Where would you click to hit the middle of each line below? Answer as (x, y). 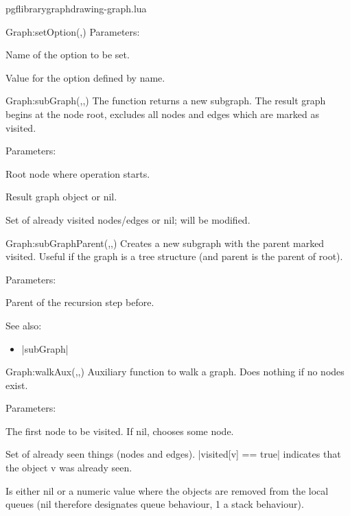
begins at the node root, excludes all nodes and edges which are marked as (163, 114)
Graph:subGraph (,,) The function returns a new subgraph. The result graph (166, 101)
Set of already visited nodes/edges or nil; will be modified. (128, 219)
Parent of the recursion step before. (80, 302)
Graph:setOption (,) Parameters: (73, 31)
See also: (24, 325)
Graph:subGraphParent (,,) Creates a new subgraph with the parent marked (165, 243)
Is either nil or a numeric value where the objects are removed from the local (167, 490)
